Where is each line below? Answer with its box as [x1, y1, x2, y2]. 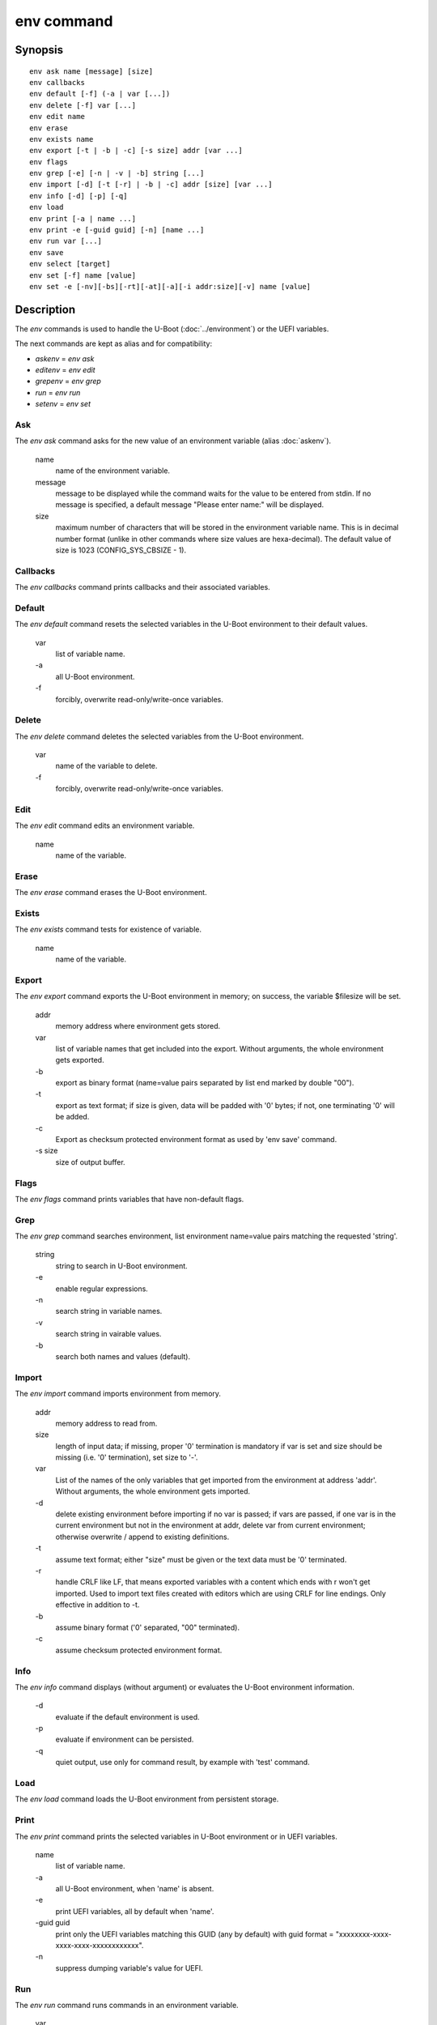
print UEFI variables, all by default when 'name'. [55, 1906, 214, 1916]
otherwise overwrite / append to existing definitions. [55, 1532, 230, 1541]
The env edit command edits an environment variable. [15, 821, 195, 830]
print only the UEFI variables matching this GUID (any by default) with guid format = [55, 1929, 334, 1939]
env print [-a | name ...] [29, 214, 137, 223]
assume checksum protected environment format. [55, 1645, 223, 1655]
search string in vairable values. [55, 1329, 162, 1339]
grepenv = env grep [35, 377, 101, 386]
